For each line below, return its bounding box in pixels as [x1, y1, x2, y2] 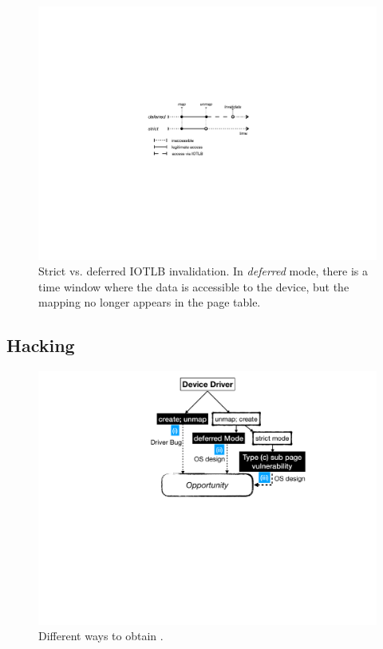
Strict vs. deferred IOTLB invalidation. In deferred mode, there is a [38, 263, 369, 279]
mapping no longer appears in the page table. [38, 294, 261, 311]
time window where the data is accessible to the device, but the [38, 278, 349, 295]
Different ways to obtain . [38, 627, 164, 644]
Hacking [6, 333, 75, 358]
